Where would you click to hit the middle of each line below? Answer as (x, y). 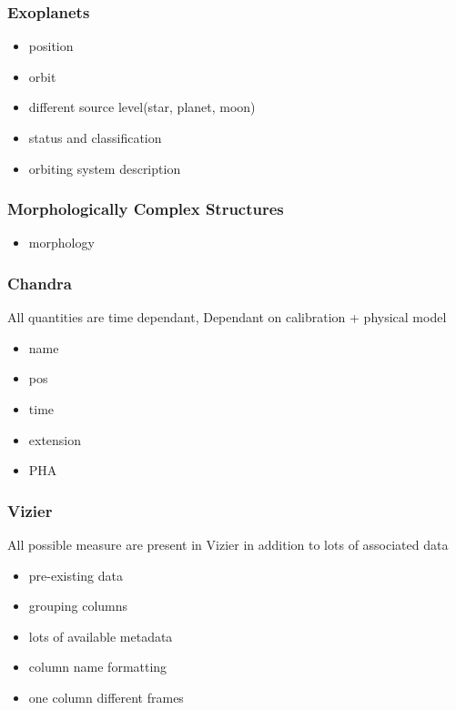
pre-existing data (76, 575)
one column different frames (106, 697)
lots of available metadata (101, 636)
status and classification (95, 137)
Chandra (40, 283)
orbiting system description (105, 168)
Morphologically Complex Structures (146, 209)
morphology (61, 243)
